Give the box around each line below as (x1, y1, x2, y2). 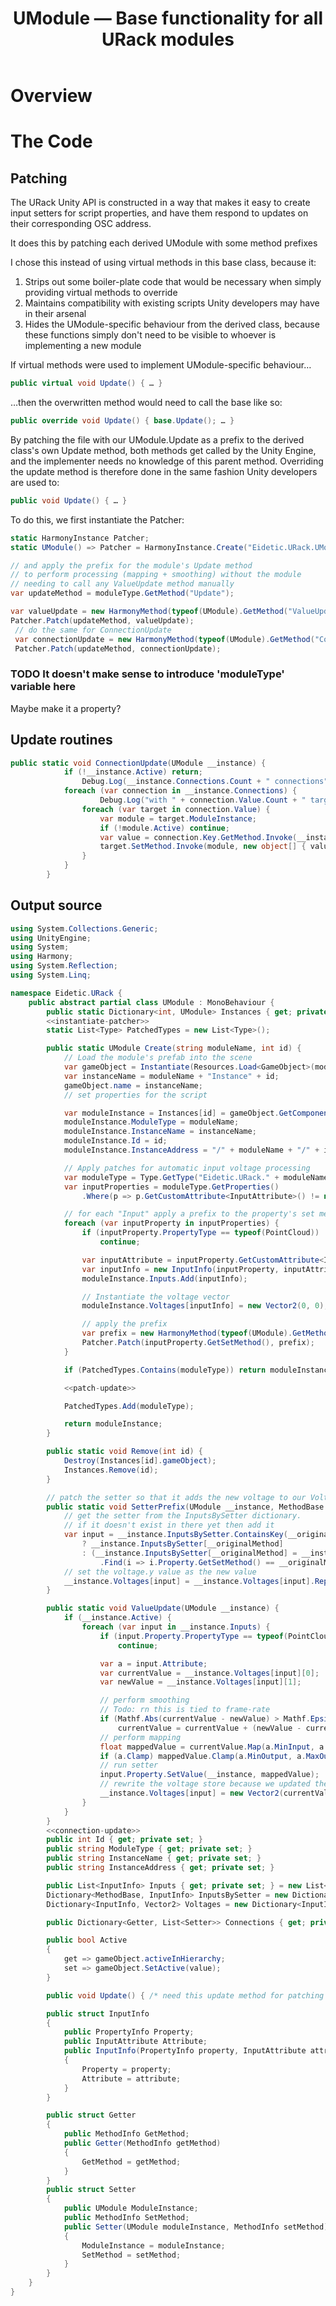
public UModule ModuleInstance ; (63, 2203, 199, 2214)
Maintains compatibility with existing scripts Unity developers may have (24, 297, 320, 309)
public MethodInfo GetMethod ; (63, 2129, 190, 2139)
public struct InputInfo (46, 2008, 150, 2019)
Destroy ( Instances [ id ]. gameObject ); (63, 1456, 217, 1466)
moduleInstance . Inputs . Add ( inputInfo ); (81, 1273, 248, 1284)
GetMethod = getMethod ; (81, 2157, 182, 2167)
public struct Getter (46, 2110, 137, 2121)
